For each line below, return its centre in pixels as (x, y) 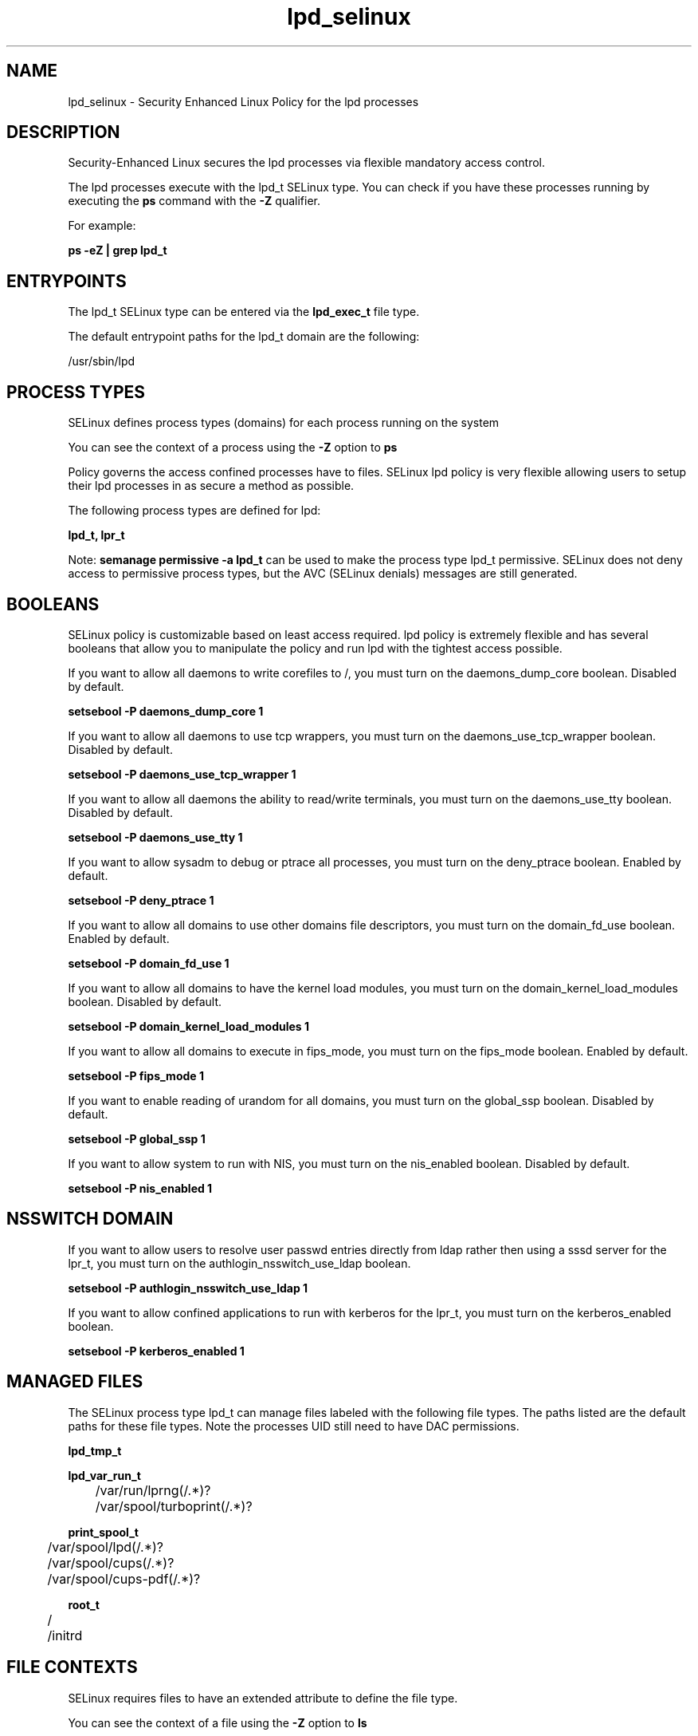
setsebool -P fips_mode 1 (136, 1075)
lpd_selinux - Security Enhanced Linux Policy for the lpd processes (243, 101)
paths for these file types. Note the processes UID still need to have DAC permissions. (294, 1426)
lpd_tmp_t (95, 1450)
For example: (102, 226)
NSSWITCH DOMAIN (90, 1219)
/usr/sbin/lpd (102, 361)
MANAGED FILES (75, 1382)
